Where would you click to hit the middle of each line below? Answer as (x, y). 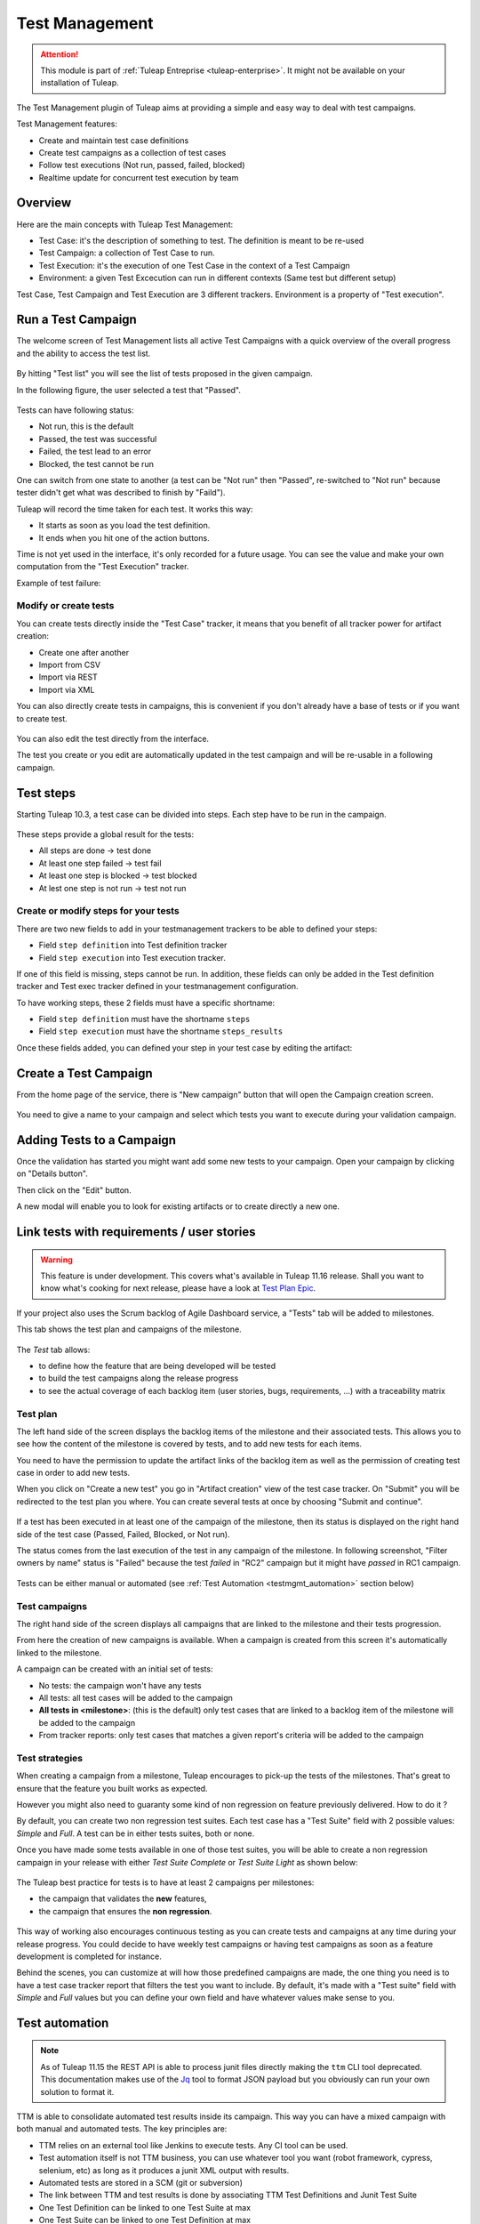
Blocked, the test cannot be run (96, 463)
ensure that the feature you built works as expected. (112, 1788)
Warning (56, 1260)
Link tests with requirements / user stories (136, 1232)
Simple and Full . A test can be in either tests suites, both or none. (136, 1833)
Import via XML (67, 689)
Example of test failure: (59, 583)
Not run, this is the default (86, 426)
